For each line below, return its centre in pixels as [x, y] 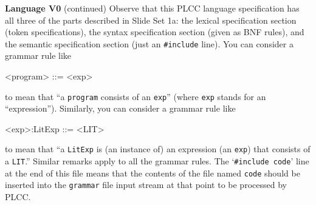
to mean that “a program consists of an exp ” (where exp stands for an [136, 96]
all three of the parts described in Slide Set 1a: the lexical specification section [151, 20]
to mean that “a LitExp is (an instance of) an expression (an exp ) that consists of [158, 149]
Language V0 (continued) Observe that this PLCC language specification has [152, 8]
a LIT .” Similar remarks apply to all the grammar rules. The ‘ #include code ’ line [157, 161]
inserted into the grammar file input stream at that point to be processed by [146, 185]
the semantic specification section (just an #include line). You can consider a [149, 43]
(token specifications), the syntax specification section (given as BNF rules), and [155, 32]
